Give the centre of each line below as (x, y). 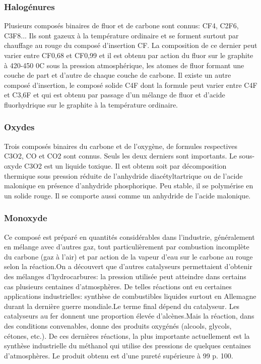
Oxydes (19, 127)
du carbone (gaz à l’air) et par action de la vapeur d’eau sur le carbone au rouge (128, 256)
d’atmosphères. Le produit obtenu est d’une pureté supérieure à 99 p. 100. (119, 355)
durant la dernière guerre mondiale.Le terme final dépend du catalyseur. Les (122, 306)
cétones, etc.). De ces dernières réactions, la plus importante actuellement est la (127, 335)
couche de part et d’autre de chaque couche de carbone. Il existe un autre (118, 75)
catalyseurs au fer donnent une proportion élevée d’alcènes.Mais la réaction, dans (129, 316)
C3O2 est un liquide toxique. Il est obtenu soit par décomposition (125, 165)
